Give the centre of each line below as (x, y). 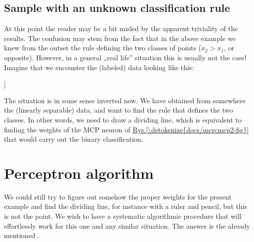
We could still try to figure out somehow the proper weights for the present (118, 196)
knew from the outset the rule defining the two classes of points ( (103, 48)
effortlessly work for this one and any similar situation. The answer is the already (127, 225)
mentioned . (22, 235)
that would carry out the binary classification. (74, 139)
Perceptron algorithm (79, 173)
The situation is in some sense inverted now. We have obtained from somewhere (125, 100)
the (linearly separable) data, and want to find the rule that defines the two (119, 110)
